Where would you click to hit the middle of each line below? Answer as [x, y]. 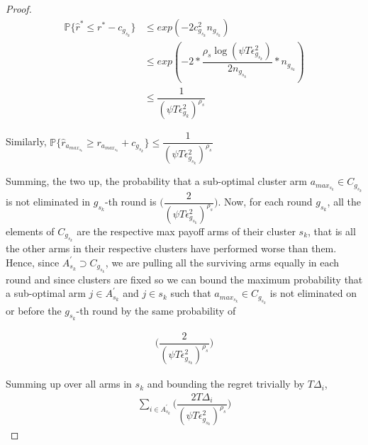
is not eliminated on [313, 293]
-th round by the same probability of [156, 310]
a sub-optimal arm [46, 293]
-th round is [131, 202]
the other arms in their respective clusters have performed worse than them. [171, 248]
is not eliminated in [48, 202]
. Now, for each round [265, 202]
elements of [30, 231]
